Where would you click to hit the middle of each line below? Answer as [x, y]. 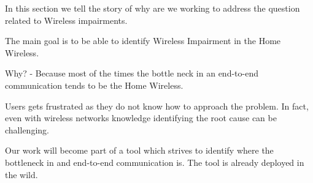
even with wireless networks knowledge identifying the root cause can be [141, 118]
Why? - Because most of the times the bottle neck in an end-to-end [132, 73]
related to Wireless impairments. [66, 20]
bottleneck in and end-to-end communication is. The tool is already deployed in [155, 162]
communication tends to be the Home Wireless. [94, 85]
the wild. [21, 174]
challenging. [27, 129]
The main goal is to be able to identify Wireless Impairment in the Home [143, 41]
